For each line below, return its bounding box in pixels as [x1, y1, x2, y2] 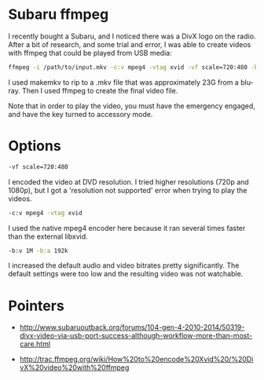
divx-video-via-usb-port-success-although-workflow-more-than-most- [19, 331, 253, 341]
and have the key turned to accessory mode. [8, 109, 153, 119]
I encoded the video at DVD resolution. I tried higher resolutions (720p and [8, 177, 249, 186]
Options [8, 137, 61, 155]
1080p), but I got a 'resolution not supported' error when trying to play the [8, 185, 247, 195]
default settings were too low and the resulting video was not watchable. [8, 269, 244, 279]
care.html [19, 339, 51, 349]
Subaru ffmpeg [8, 5, 109, 24]
